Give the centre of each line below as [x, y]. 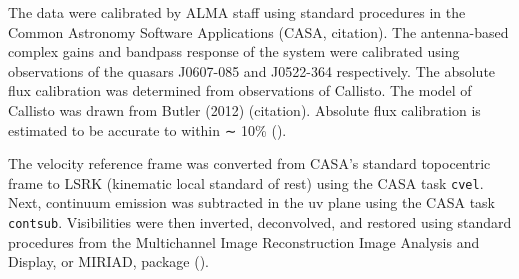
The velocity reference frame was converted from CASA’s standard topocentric [249, 163]
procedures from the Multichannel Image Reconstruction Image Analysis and [244, 241]
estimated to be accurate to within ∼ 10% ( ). [147, 129]
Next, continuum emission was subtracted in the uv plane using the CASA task [251, 202]
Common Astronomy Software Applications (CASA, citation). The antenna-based [258, 31]
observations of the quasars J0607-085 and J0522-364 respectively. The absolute [252, 70]
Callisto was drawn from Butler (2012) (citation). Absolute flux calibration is [244, 109]
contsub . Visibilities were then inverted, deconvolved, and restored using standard [260, 222]
